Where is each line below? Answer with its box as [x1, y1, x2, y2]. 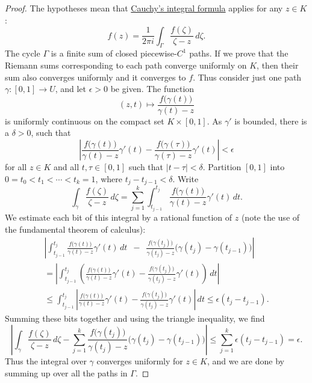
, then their [257, 59, 299, 72]
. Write [172, 172, 199, 185]
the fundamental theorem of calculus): [5, 222, 146, 235]
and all [54, 161, 80, 173]
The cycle [5, 47, 40, 60]
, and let [55, 82, 87, 95]
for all [5, 161, 27, 173]
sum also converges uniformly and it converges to [5, 70, 186, 83]
